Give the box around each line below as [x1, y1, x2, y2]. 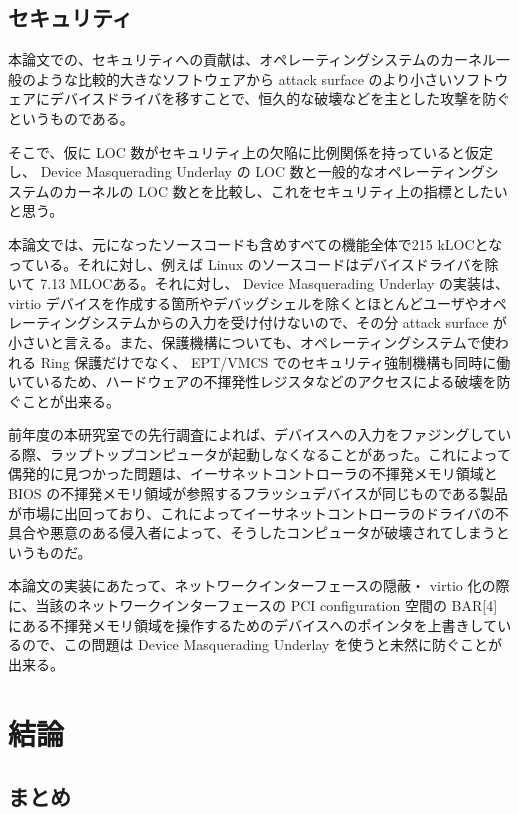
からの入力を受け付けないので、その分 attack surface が [146, 312, 507, 333]
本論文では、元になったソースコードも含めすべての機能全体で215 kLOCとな [8, 233, 503, 254]
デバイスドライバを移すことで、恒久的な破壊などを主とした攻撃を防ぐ [49, 88, 511, 109]
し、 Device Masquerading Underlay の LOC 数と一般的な [8, 161, 374, 182]
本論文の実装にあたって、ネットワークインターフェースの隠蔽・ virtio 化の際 [8, 575, 510, 596]
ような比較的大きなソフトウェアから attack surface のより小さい [35, 68, 453, 89]
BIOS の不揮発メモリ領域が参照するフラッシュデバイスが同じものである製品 [8, 483, 508, 504]
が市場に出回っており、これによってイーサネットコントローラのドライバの [8, 502, 495, 523]
